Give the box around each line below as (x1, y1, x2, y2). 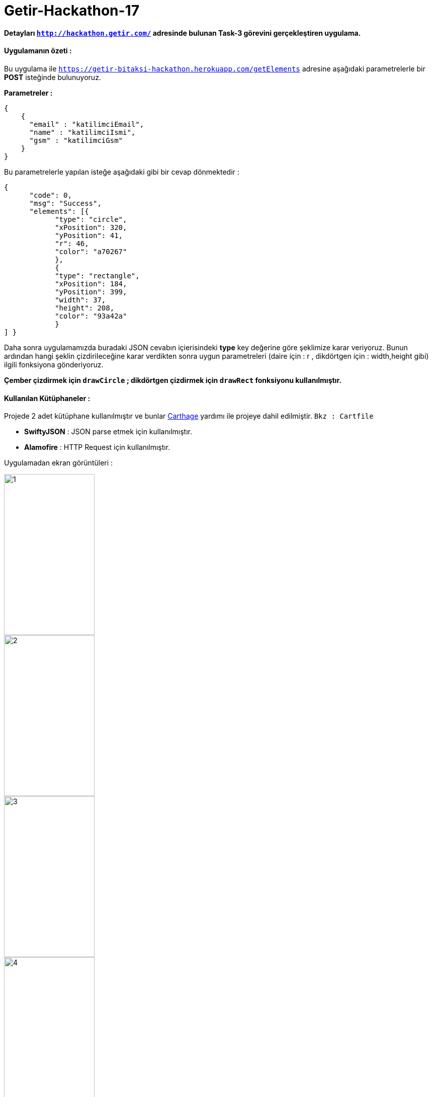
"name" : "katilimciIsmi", (29, 128, 136, 136)
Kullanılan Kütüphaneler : (4, 394, 91, 403)
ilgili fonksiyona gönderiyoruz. (4, 360, 104, 369)
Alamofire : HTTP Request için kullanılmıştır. (24, 443, 170, 452)
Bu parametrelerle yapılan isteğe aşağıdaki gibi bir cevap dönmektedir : (4, 167, 239, 176)
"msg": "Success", (29, 199, 102, 207)
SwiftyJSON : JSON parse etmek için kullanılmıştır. (24, 427, 192, 436)
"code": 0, (29, 191, 72, 199)
